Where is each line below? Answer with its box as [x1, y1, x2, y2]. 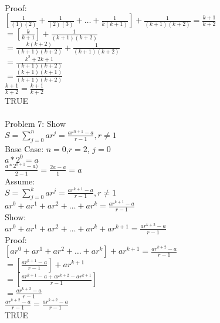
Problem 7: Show [5, 117, 66, 130]
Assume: [5, 174, 35, 187]
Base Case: [5, 142, 44, 154]
